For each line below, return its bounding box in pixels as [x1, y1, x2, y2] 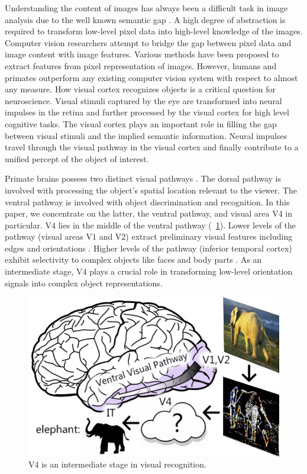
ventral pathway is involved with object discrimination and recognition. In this [5, 195, 290, 208]
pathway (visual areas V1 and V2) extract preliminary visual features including [5, 230, 293, 243]
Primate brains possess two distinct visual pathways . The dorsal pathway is [5, 172, 281, 185]
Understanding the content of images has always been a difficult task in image [5, 2, 288, 14]
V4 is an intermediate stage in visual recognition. [28, 458, 206, 470]
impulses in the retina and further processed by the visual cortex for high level [5, 106, 289, 118]
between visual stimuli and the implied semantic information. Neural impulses [5, 129, 287, 141]
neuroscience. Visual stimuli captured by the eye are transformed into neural [5, 94, 282, 107]
